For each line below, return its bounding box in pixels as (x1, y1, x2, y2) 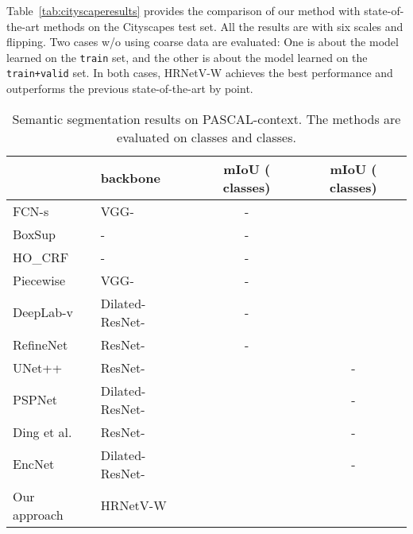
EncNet (13, 455, 55, 474)
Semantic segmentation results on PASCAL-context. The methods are (12, 109, 401, 128)
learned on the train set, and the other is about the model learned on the (6, 48, 368, 65)
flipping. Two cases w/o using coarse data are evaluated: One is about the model (6, 33, 399, 50)
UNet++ (13, 358, 63, 377)
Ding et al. (13, 422, 72, 441)
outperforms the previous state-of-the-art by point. (6, 80, 253, 97)
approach (13, 505, 64, 524)
